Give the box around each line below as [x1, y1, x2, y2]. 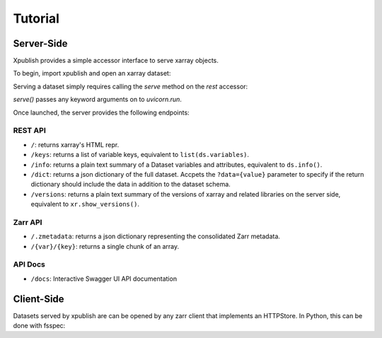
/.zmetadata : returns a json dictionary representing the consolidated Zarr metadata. [30, 232, 281, 240]
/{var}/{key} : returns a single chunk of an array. [30, 242, 180, 250]
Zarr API [13, 217, 42, 227]
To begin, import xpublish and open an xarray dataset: [13, 69, 171, 78]
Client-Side [13, 293, 64, 305]
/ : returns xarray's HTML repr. [30, 140, 120, 148]
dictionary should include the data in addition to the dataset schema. [30, 180, 231, 189]
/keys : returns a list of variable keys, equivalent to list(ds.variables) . [30, 151, 250, 159]
